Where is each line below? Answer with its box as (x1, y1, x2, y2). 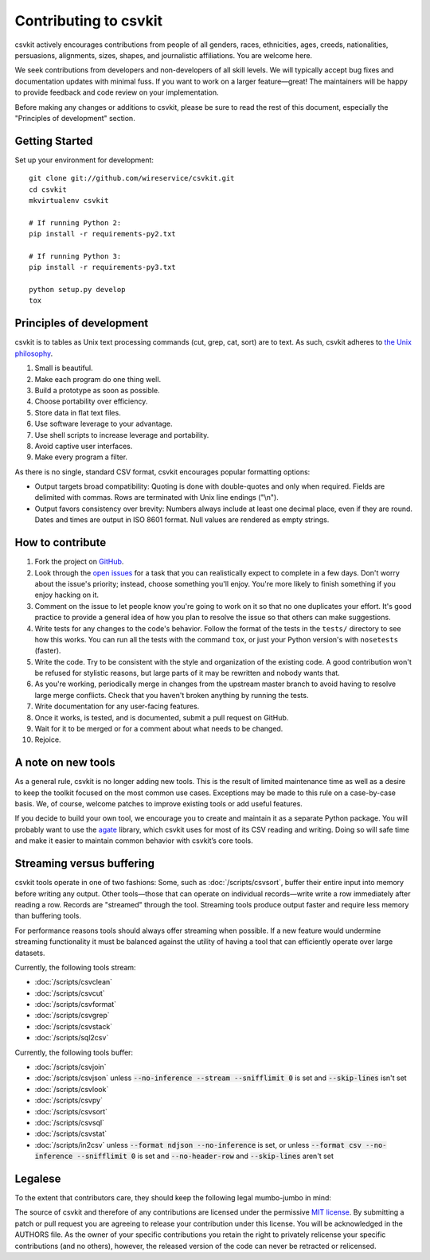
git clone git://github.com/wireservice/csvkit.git (29, 174, 235, 183)
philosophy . (14, 349, 53, 358)
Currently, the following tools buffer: (14, 1047, 134, 1057)
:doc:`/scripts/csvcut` (34, 988, 105, 998)
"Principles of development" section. (14, 113, 135, 123)
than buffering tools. (14, 911, 81, 921)
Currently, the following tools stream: (14, 962, 136, 972)
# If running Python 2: (29, 218, 122, 227)
